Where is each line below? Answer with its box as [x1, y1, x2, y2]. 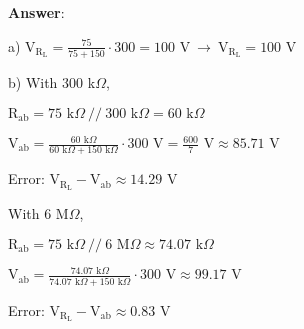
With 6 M [8, 203, 69, 224]
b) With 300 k [8, 71, 96, 92]
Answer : [8, 2, 65, 22]
